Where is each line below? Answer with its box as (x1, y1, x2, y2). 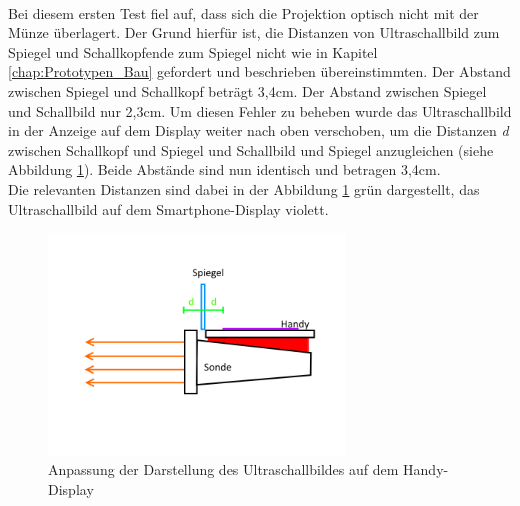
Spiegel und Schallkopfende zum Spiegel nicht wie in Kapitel (8, 41, 378, 62)
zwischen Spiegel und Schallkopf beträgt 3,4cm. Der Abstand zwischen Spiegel (8, 80, 487, 101)
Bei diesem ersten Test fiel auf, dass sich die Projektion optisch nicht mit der (8, 2, 479, 23)
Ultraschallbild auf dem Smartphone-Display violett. (8, 198, 329, 219)
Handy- (403, 459, 449, 480)
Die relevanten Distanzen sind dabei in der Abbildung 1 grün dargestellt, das (8, 178, 480, 199)
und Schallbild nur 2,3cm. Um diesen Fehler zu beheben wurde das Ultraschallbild (8, 100, 512, 121)
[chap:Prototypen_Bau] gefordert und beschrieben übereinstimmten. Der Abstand (8, 61, 511, 82)
